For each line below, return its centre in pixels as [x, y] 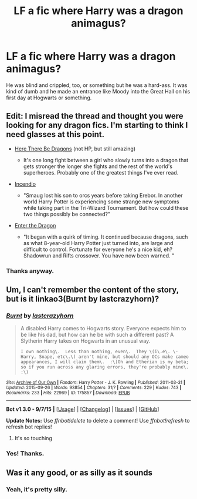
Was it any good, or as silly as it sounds [79, 472]
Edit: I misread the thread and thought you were [95, 116]
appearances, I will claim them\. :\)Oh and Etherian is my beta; [104, 362]
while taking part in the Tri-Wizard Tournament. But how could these [106, 207]
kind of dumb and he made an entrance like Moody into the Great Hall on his [98, 91]
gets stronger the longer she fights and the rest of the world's [98, 166]
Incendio [25, 184]
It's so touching [33, 438]
